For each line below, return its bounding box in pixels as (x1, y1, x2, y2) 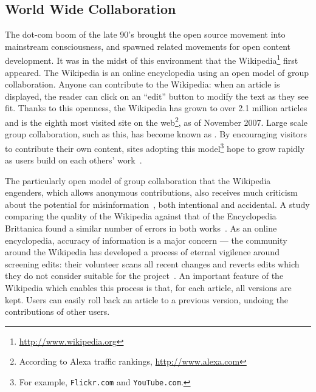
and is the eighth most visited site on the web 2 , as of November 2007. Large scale (5, 114, 308, 128)
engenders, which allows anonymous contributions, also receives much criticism (5, 186, 298, 199)
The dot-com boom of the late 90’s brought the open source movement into (5, 28, 286, 41)
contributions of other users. (5, 305, 110, 318)
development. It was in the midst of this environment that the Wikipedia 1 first (5, 52, 298, 67)
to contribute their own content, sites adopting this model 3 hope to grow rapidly (5, 140, 305, 154)
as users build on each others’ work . (5, 154, 142, 167)
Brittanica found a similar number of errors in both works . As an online (5, 222, 277, 235)
